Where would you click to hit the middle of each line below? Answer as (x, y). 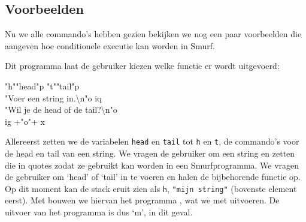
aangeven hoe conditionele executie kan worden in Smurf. (110, 45)
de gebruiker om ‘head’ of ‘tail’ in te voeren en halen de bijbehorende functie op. (153, 177)
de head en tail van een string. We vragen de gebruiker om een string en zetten (150, 153)
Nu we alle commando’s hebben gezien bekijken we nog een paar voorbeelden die (153, 34)
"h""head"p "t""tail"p (42, 85)
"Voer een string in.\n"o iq (53, 97)
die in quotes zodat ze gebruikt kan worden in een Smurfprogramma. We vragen (152, 165)
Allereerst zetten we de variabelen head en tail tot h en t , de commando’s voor (152, 141)
